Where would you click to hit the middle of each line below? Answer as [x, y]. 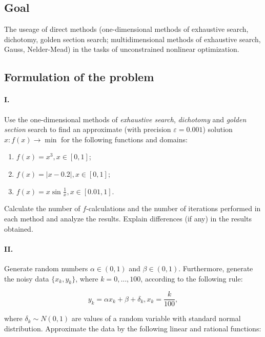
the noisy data [27, 278]
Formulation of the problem [79, 77]
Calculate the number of [42, 208]
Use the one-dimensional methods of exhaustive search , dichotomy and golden [125, 119]
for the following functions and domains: [124, 139]
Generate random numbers [46, 268]
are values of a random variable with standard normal [156, 318]
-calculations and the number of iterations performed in [174, 208]
